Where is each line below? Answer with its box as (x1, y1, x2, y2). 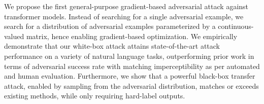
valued (4, 30, 24, 41)
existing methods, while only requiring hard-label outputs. (4, 90, 185, 101)
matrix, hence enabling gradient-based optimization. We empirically (26, 30, 238, 41)
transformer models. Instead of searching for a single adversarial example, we (4, 11, 244, 21)
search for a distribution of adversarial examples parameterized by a (4, 21, 216, 31)
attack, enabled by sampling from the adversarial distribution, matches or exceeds (4, 80, 259, 91)
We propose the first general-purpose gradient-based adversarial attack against (4, 1, 249, 11)
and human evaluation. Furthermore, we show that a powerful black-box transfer (4, 71, 255, 81)
